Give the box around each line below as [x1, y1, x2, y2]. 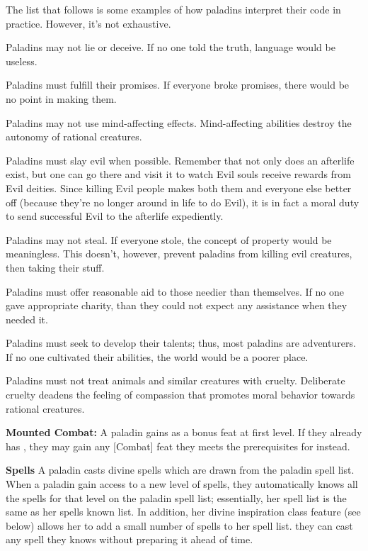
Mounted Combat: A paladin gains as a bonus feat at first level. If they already [6, 425, 362, 440]
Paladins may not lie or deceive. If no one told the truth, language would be [6, 40, 335, 55]
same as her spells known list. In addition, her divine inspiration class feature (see [6, 504, 361, 519]
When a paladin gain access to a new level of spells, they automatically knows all [6, 477, 358, 491]
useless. [6, 53, 38, 68]
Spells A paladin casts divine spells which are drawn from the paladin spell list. [6, 462, 355, 477]
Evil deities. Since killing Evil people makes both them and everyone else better [6, 180, 352, 195]
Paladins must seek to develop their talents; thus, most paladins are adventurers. [6, 335, 356, 350]
